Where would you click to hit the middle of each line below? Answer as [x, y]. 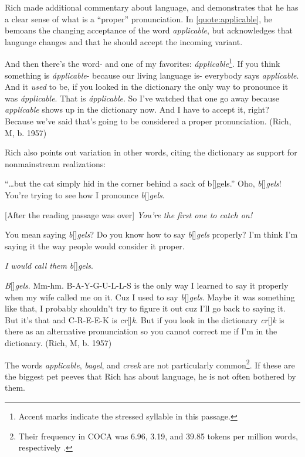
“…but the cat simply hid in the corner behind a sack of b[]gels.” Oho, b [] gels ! [143, 183]
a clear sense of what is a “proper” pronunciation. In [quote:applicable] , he [138, 18]
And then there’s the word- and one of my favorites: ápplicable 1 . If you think [143, 63]
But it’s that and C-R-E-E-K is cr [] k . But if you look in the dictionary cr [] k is [145, 319]
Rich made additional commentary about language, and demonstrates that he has [152, 7]
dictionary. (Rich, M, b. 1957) [58, 342]
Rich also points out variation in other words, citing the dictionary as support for [151, 152]
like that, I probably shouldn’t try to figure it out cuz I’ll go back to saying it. [145, 308]
